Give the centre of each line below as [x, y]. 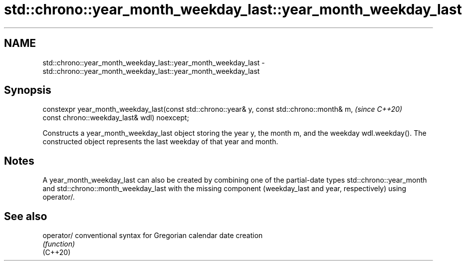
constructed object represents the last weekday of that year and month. [160, 142]
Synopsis [28, 90]
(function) [59, 244]
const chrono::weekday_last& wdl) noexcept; [116, 118]
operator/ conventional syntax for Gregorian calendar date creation [153, 236]
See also [26, 216]
